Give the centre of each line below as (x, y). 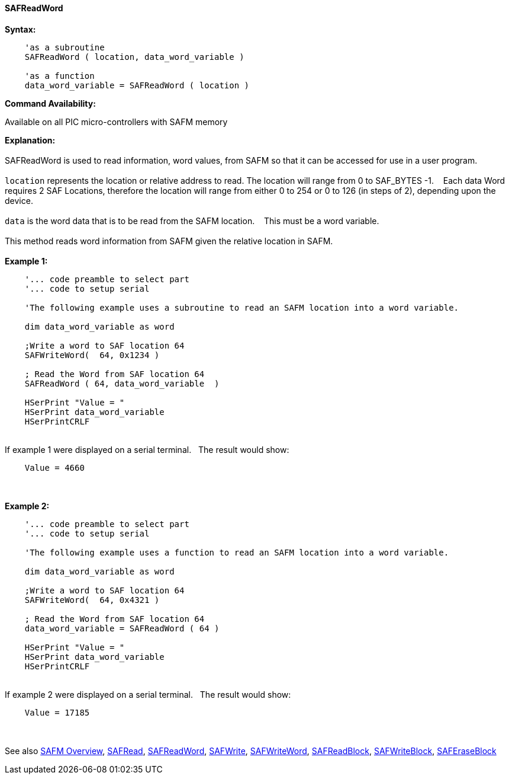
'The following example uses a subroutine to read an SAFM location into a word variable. (242, 307)
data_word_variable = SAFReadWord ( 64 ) (122, 628)
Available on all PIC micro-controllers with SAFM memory (116, 122)
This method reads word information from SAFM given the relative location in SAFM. (169, 241)
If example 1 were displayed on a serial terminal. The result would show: (147, 449)
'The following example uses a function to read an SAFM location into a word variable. (237, 552)
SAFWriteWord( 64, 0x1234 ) (92, 355)
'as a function (59, 76)
